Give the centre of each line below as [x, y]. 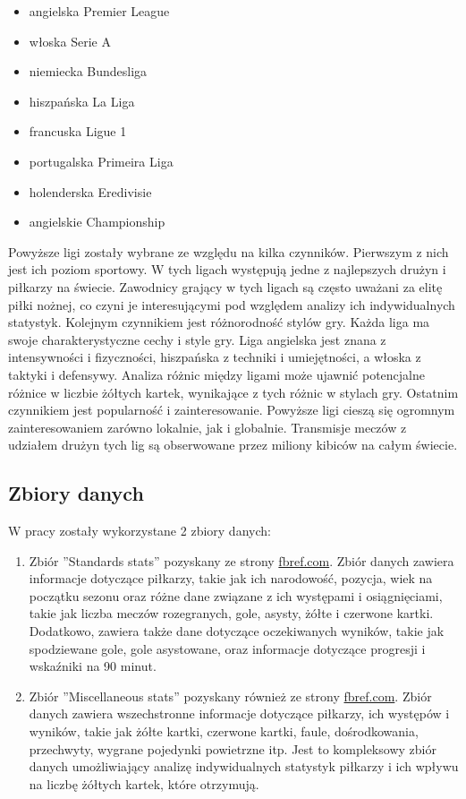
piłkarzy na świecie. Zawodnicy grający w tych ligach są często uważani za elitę [225, 286]
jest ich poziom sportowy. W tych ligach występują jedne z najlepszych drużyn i [227, 269]
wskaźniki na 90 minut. [93, 666]
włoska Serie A [70, 41]
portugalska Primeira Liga [101, 161]
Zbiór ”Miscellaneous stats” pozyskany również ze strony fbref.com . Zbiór [230, 696]
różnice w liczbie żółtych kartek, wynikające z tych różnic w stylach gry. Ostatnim [233, 392]
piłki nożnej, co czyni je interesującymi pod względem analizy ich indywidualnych [232, 304]
